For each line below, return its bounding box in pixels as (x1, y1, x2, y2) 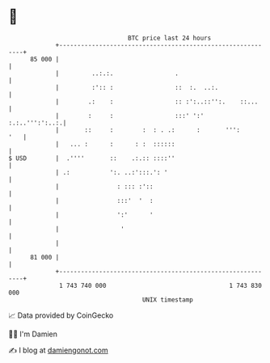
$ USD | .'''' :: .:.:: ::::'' (8, 154, 175, 163)
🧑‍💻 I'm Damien (8, 329, 58, 339)
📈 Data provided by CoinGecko (8, 310, 114, 320)
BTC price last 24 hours (128, 34, 212, 42)
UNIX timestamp (141, 295, 194, 304)
